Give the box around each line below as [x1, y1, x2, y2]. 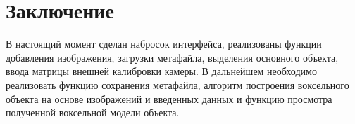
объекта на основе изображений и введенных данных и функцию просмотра [6, 91, 332, 106]
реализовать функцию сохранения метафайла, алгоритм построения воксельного [6, 77, 349, 92]
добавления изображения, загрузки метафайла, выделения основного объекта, [6, 50, 339, 64]
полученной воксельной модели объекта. [6, 105, 180, 120]
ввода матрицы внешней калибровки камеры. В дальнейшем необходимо [6, 64, 317, 78]
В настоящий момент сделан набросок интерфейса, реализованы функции [6, 36, 322, 51]
